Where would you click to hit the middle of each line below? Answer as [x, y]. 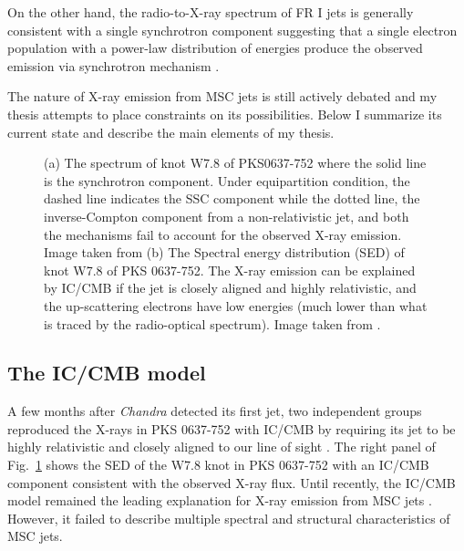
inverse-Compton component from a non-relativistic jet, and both [227, 216]
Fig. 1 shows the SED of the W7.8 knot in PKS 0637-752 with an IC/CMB [218, 465]
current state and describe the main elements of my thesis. [171, 132]
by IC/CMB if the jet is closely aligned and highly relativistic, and [230, 288]
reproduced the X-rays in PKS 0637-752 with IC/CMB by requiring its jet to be [232, 428]
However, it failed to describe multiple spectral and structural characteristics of [229, 518]
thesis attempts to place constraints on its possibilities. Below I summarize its [225, 114]
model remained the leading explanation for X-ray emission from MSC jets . [220, 500]
